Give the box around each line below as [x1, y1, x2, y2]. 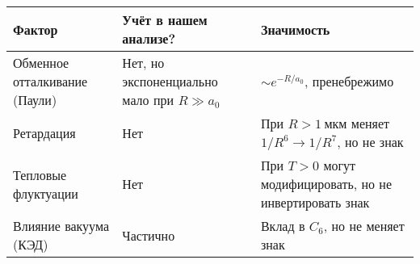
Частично [122, 225, 175, 245]
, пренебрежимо [304, 72, 394, 90]
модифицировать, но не [260, 174, 393, 193]
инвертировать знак [260, 193, 370, 212]
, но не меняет [323, 216, 405, 235]
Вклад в [260, 216, 305, 235]
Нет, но [122, 53, 165, 72]
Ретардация [13, 123, 76, 142]
